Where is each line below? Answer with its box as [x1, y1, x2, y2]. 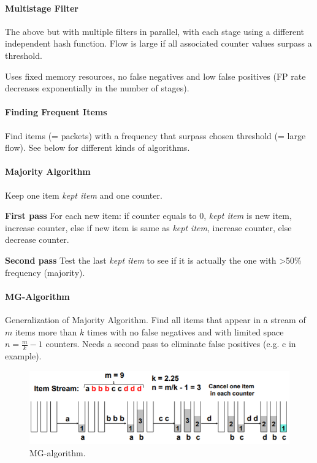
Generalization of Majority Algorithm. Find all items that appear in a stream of [5, 313, 306, 326]
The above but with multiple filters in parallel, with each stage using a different [5, 25, 305, 37]
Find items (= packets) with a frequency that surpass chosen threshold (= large [5, 129, 306, 142]
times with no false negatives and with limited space [87, 325, 284, 338]
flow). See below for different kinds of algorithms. [5, 141, 190, 154]
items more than [15, 325, 77, 338]
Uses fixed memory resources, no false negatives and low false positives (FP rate [5, 69, 306, 82]
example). [5, 349, 42, 362]
